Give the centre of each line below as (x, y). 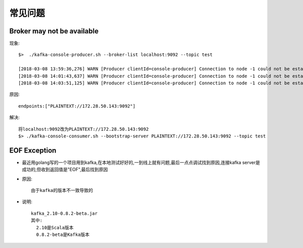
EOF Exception (33, 150)
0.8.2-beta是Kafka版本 (63, 235)
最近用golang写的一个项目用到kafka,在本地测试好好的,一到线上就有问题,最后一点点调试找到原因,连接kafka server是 (141, 162)
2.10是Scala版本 (55, 228)
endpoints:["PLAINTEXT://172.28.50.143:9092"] (77, 106)
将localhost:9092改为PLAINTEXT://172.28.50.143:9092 (84, 129)
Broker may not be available (54, 31)
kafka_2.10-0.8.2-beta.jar (64, 213)
